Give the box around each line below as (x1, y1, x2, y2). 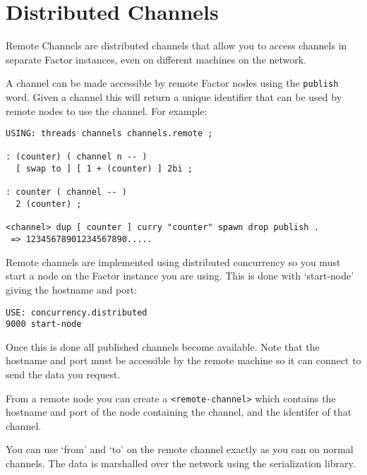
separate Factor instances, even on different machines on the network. (6, 52, 307, 66)
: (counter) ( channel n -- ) (6, 152, 148, 162)
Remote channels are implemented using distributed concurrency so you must (6, 254, 341, 269)
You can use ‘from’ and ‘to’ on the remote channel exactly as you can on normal (6, 442, 354, 457)
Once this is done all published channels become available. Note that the (6, 339, 320, 354)
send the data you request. (6, 367, 121, 381)
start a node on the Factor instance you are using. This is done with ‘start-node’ (6, 268, 354, 283)
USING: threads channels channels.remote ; (6, 128, 213, 139)
